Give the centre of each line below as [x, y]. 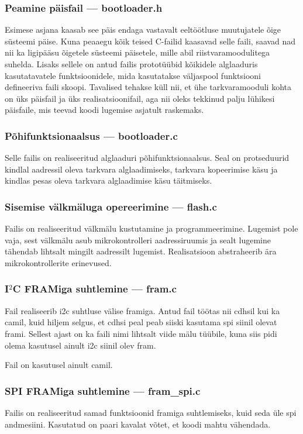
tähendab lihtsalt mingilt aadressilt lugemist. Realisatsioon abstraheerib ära [141, 251]
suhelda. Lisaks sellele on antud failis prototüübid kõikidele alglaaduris [131, 64]
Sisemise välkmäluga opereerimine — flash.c [111, 206]
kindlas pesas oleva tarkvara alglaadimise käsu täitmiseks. [109, 180]
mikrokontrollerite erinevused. [58, 262]
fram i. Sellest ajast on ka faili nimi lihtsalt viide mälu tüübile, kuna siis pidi [141, 333]
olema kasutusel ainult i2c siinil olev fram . [80, 345]
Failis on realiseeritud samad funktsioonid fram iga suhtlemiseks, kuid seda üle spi [151, 412]
